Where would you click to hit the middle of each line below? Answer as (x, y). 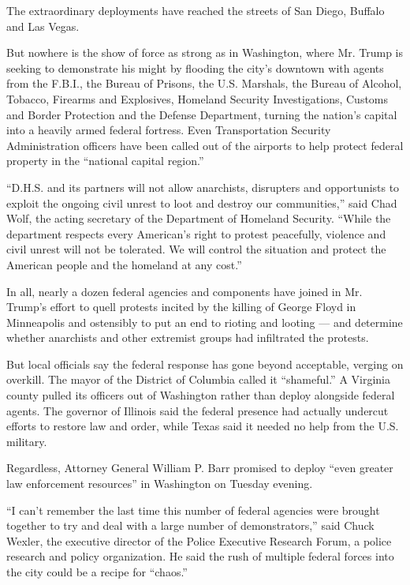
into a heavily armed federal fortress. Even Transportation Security (169, 130)
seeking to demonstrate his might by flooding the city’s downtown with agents (195, 67)
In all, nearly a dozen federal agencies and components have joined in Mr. (184, 291)
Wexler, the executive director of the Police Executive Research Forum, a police (199, 540)
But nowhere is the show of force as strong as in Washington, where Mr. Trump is (205, 52)
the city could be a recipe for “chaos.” (97, 572)
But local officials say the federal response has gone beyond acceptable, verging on (205, 364)
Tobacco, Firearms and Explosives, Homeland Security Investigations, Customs (198, 98)
